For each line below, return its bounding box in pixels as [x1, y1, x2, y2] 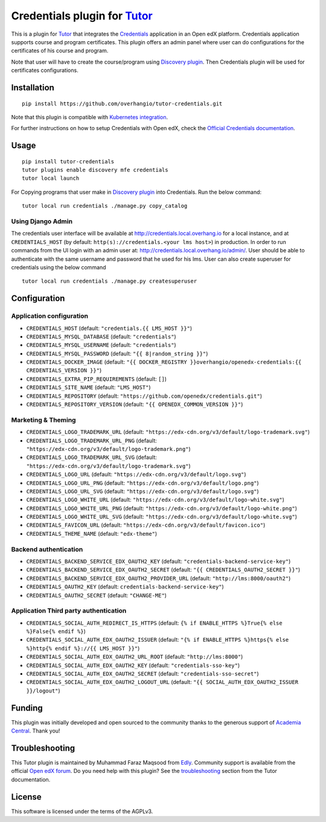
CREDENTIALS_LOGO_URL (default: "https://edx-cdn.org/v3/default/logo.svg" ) [26, 471, 247, 478]
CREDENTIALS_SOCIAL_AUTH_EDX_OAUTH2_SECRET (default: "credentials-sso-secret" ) [26, 670, 259, 677]
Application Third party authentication [11, 607, 127, 615]
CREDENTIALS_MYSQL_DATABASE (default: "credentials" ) [26, 333, 176, 340]
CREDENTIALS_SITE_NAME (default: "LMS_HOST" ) [26, 384, 151, 391]
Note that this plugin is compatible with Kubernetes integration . [11, 113, 168, 120]
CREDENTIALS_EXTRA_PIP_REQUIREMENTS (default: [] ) [26, 375, 167, 383]
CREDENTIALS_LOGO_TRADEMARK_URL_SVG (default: [26, 454, 157, 461]
